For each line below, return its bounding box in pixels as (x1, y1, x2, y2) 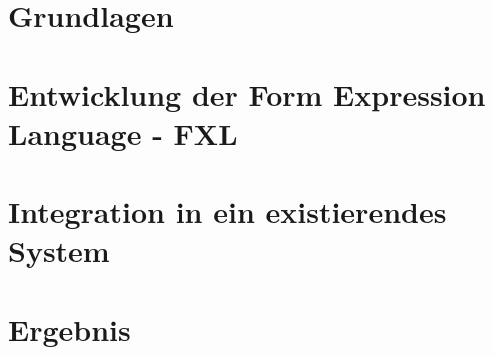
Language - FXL (8, 112, 238, 153)
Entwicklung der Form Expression (8, 73, 486, 114)
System (8, 230, 110, 271)
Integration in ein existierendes (8, 191, 447, 232)
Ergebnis (8, 308, 131, 349)
